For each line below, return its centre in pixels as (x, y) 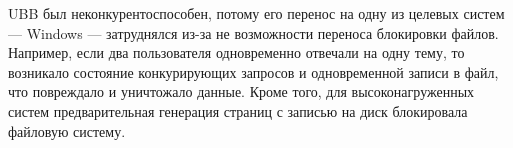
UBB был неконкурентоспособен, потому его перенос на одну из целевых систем (256, 13)
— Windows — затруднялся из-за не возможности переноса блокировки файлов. (253, 32)
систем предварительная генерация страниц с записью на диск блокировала (238, 110)
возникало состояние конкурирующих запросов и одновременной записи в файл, (253, 71)
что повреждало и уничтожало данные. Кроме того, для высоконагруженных (241, 91)
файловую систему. (67, 130)
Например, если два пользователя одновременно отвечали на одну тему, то (236, 52)
